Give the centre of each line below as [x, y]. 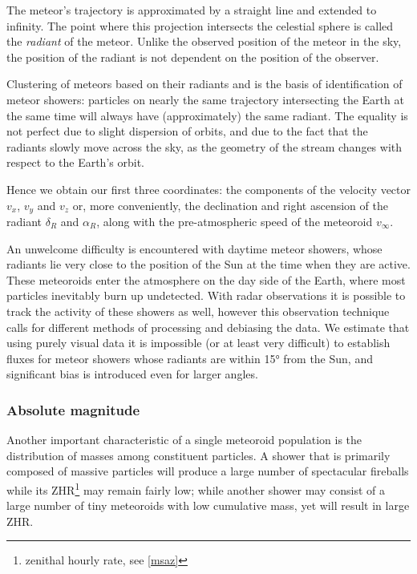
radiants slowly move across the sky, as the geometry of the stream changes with [204, 146]
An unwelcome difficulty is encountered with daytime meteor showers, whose [194, 248]
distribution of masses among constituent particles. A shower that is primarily [198, 455]
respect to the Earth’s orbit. [75, 162]
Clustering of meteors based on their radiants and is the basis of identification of [204, 84]
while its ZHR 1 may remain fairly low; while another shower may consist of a [196, 488]
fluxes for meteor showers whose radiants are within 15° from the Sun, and [190, 358]
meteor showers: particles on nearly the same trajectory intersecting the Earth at [205, 99]
